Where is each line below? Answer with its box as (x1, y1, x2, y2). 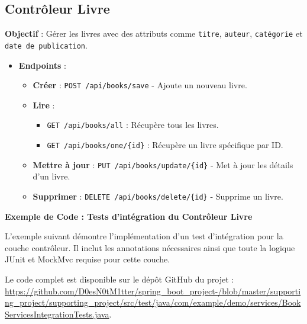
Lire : (33, 98, 55, 111)
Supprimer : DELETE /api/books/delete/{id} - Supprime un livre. (33, 190, 283, 202)
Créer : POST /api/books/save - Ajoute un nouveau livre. (33, 79, 247, 91)
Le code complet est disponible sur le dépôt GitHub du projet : (5, 272, 234, 285)
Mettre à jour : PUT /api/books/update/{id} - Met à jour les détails (33, 158, 293, 171)
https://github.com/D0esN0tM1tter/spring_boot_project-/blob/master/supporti (5, 284, 301, 297)
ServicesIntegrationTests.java (5, 307, 109, 320)
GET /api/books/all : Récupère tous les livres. (47, 118, 219, 131)
